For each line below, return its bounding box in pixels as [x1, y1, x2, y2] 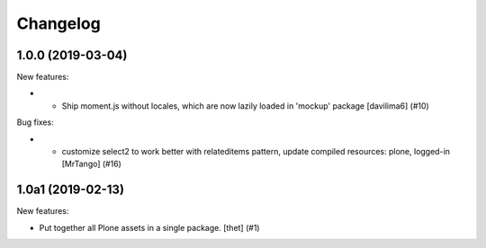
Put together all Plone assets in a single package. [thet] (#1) [39, 222, 260, 233]
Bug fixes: [16, 117, 54, 128]
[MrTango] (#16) [61, 158, 121, 170]
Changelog [16, 13, 101, 33]
